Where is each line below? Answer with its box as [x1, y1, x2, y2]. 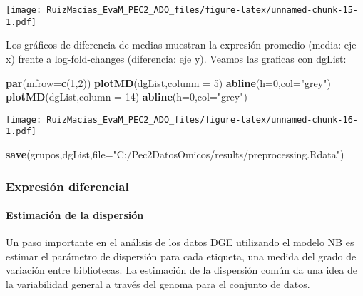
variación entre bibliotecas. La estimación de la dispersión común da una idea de [6, 262, 357, 277]
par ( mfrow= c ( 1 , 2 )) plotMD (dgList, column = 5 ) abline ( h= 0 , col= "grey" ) [6, 75, 331, 90]
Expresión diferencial [6, 177, 129, 195]
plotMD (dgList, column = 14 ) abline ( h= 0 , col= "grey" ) [6, 89, 247, 104]
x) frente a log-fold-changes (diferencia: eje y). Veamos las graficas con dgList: [6, 51, 347, 66]
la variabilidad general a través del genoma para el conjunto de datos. [6, 277, 310, 292]
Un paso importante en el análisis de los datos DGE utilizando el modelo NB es [6, 235, 354, 250]
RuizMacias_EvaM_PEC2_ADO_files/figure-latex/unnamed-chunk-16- [46, 114, 358, 125]
